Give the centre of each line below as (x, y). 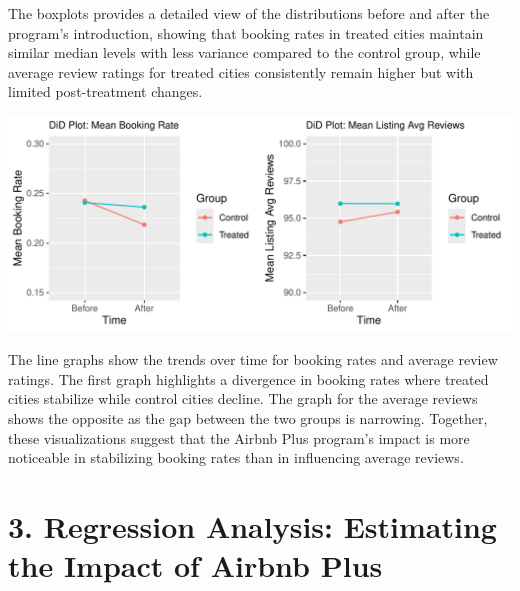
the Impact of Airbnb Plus (195, 565)
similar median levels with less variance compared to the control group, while (244, 52)
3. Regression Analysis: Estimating (252, 525)
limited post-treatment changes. (105, 91)
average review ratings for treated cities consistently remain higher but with (241, 71)
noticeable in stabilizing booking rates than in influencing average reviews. (236, 457)
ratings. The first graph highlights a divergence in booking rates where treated (248, 378)
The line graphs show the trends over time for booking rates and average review (253, 359)
